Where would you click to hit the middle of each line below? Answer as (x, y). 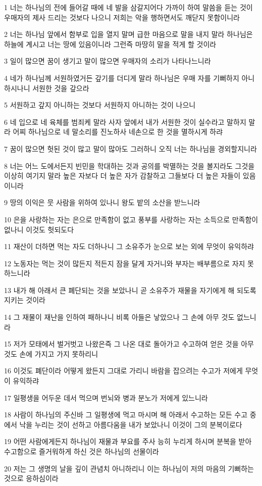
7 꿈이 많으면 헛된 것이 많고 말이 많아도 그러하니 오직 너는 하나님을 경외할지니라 (130, 148)
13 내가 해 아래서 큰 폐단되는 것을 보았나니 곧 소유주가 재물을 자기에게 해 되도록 (130, 290)
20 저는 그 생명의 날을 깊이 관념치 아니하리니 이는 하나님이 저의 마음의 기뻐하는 (129, 468)
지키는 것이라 (25, 300)
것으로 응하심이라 (31, 478)
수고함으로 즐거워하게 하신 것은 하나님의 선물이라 (82, 451)
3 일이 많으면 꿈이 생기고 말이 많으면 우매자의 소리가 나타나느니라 (108, 61)
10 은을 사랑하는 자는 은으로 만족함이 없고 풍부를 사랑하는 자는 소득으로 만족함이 (131, 219)
